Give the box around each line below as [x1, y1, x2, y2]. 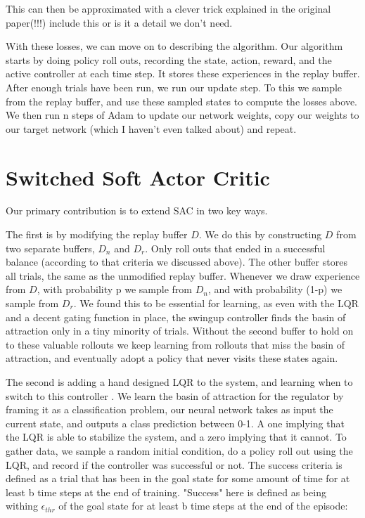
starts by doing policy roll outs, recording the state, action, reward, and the [6, 52, 332, 67]
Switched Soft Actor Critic [6, 162, 270, 191]
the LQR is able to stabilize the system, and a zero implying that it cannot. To [6, 429, 347, 444]
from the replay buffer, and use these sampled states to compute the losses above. [6, 93, 357, 108]
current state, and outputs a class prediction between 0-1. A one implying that [6, 415, 345, 430]
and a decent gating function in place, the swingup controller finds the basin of [6, 309, 346, 324]
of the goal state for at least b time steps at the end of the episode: [58, 498, 348, 513]
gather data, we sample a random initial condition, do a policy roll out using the [6, 443, 353, 458]
